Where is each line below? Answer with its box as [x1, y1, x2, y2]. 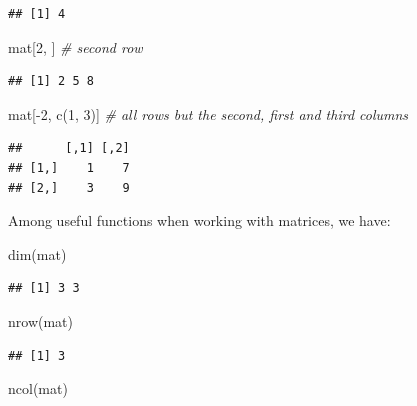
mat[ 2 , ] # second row [8, 36, 143, 57]
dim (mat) [8, 243, 67, 264]
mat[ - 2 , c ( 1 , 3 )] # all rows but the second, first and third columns [8, 103, 409, 124]
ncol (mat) [8, 378, 68, 399]
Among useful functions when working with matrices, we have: [8, 210, 391, 231]
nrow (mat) [8, 310, 73, 331]
